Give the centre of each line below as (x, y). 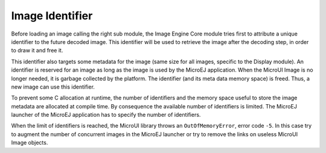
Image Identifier (52, 16)
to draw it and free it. (37, 51)
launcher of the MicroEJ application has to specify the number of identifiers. (106, 115)
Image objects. (30, 143)
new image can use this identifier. (53, 87)
